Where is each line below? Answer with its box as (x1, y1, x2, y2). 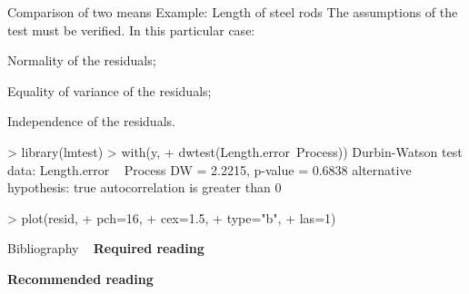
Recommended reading (7, 269, 154, 288)
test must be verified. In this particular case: (7, 20, 255, 39)
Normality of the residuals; (7, 51, 156, 70)
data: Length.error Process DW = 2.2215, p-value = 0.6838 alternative (7, 160, 412, 179)
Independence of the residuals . (7, 112, 175, 131)
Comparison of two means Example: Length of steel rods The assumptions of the (7, 3, 458, 21)
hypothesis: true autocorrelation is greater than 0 (7, 178, 282, 197)
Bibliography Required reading (7, 239, 205, 258)
